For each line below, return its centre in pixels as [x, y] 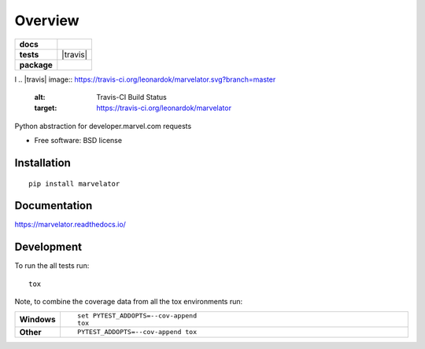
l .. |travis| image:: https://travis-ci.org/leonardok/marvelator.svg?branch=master [145, 79]
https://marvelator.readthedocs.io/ [70, 225]
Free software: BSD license [78, 141]
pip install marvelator [74, 184]
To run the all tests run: [52, 266]
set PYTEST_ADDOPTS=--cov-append [137, 316]
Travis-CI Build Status [131, 97]
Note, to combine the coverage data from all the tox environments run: [129, 302]
